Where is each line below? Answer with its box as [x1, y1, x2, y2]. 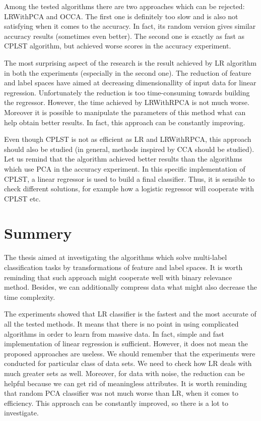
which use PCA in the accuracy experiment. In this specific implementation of [4, 163, 245, 174]
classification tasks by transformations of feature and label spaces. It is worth [4, 262, 243, 272]
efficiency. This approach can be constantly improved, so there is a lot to [4, 397, 228, 408]
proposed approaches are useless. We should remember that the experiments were [4, 348, 255, 358]
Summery [4, 223, 72, 243]
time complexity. [4, 291, 55, 302]
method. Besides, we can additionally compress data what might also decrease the [4, 282, 257, 292]
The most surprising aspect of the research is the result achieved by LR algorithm [4, 57, 257, 68]
